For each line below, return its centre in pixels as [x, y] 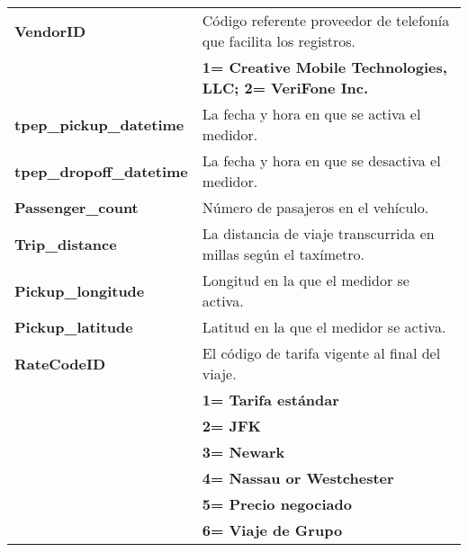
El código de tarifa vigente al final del [321, 353]
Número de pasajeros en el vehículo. [315, 207]
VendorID [50, 31]
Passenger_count [76, 207]
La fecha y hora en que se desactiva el [321, 160]
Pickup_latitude [74, 327]
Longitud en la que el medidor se [306, 280]
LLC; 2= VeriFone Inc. [285, 88]
